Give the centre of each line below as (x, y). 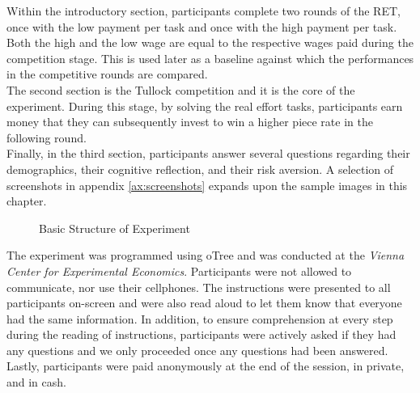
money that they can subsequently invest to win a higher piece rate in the (190, 122)
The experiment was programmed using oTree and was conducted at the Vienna (206, 255)
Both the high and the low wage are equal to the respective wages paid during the (210, 42)
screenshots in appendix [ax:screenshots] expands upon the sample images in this (207, 185)
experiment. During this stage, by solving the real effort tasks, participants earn (205, 106)
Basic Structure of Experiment (115, 228)
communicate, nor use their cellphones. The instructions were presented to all (199, 287)
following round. (47, 137)
